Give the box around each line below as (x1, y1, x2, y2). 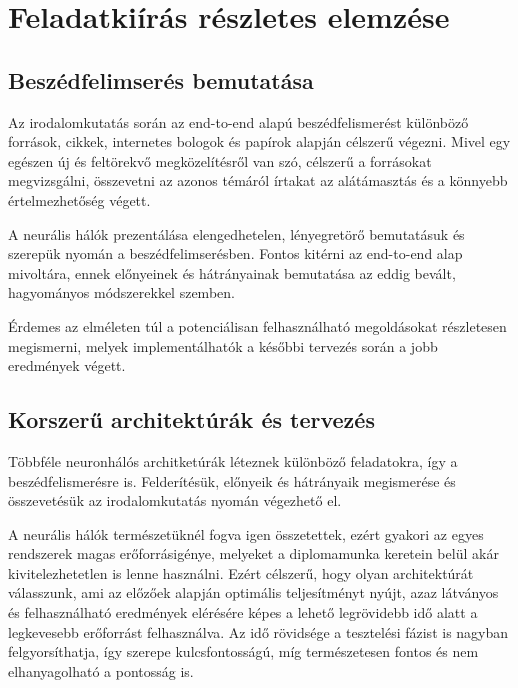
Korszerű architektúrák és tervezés (8, 404, 375, 435)
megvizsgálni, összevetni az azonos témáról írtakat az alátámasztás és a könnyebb (8, 170, 508, 191)
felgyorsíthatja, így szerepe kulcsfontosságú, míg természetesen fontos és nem (8, 641, 479, 662)
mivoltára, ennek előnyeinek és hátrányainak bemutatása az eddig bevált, (8, 262, 456, 283)
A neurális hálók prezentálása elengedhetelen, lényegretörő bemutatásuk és (8, 223, 465, 244)
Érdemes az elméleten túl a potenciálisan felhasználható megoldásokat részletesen (8, 315, 507, 336)
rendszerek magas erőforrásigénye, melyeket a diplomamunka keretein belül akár (8, 543, 499, 564)
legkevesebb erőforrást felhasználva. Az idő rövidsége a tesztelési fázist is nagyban (8, 621, 509, 642)
